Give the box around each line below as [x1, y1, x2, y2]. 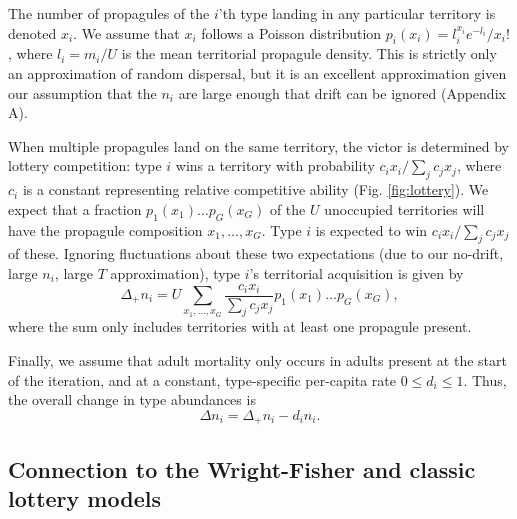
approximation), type [110, 262, 241, 283]
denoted [8, 22, 57, 43]
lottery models [8, 483, 161, 513]
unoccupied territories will [324, 198, 485, 219]
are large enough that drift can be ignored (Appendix [178, 82, 506, 103]
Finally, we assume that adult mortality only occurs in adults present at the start [8, 349, 507, 370]
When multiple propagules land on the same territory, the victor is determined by [8, 135, 509, 156]
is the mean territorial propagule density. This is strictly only [121, 43, 497, 64]
